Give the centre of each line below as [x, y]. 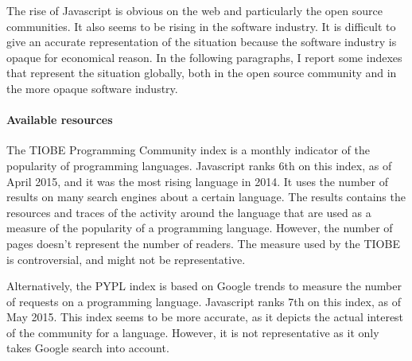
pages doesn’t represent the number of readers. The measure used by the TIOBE [203, 243]
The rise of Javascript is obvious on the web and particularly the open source [194, 10]
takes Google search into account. [88, 348]
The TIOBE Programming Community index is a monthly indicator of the [188, 150]
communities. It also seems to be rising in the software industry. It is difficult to [201, 26]
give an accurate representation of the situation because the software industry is [202, 42]
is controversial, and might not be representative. [126, 259]
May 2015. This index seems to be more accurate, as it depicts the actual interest [205, 317]
